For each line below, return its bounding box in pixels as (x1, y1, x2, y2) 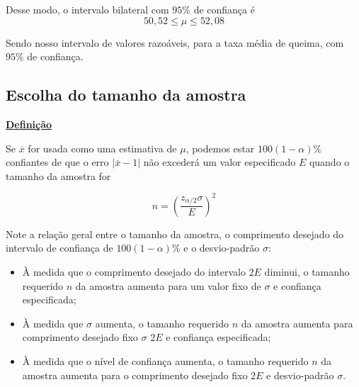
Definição (6, 116, 52, 131)
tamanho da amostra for (6, 168, 111, 183)
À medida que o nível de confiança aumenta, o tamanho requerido (22, 354, 309, 369)
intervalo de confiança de (6, 240, 113, 255)
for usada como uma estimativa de (28, 140, 177, 155)
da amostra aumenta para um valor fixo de (75, 278, 261, 293)
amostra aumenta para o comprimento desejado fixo (22, 367, 248, 382)
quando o (309, 155, 350, 169)
